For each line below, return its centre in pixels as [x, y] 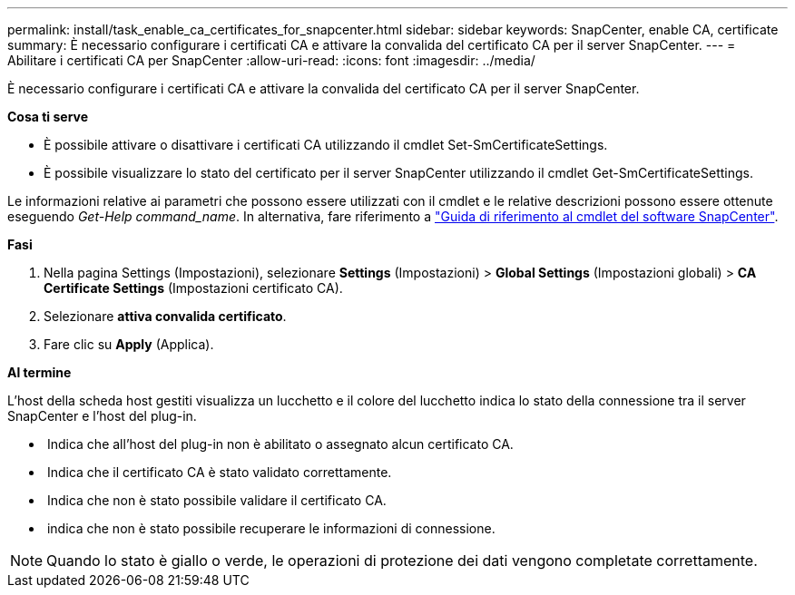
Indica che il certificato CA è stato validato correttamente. [219, 472]
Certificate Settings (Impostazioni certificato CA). [193, 288]
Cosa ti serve [48, 117]
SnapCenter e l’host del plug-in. [102, 416]
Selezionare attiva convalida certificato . [165, 316]
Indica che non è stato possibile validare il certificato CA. [216, 500]
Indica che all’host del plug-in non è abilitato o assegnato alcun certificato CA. [280, 444]
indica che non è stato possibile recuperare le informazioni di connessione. [271, 528]
